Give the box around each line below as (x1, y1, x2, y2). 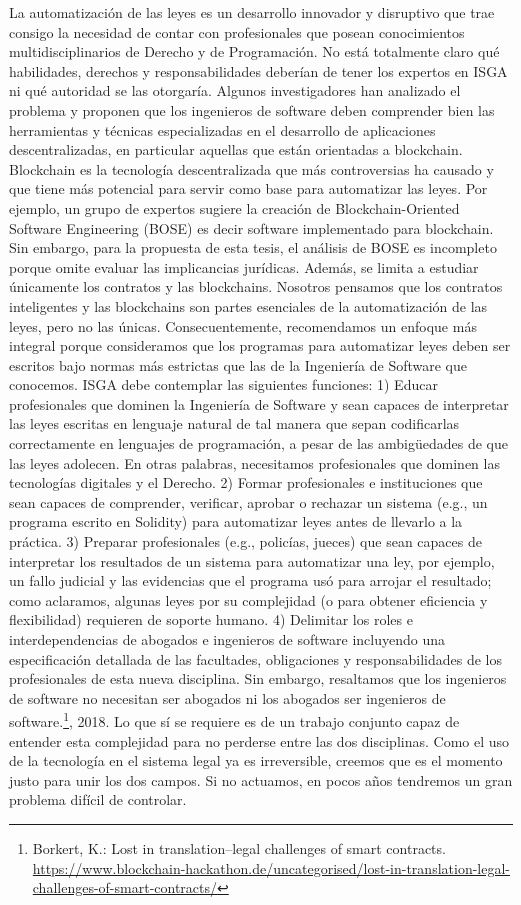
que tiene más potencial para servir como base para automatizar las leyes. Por (9, 178, 488, 199)
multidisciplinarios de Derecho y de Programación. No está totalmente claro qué (9, 41, 500, 62)
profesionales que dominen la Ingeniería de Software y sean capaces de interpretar (9, 393, 509, 414)
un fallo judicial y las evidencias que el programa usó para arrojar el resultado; (9, 570, 492, 591)
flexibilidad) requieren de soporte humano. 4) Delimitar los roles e (9, 609, 413, 630)
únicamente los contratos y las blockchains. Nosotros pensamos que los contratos (9, 276, 503, 297)
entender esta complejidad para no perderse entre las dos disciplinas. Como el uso (9, 730, 510, 751)
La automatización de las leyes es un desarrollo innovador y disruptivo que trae (9, 2, 495, 22)
